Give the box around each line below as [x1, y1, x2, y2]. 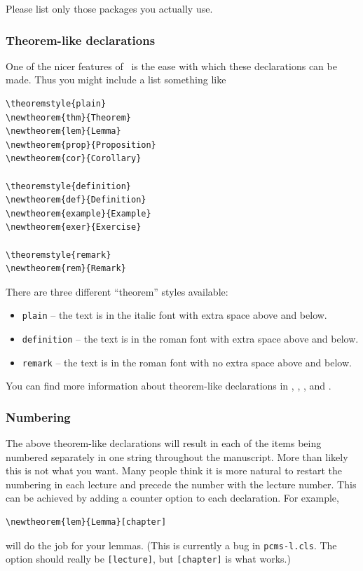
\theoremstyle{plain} [6, 99, 107, 109]
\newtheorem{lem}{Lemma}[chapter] [6, 517, 167, 528]
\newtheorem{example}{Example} [6, 208, 151, 219]
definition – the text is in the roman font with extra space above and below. [22, 331, 359, 345]
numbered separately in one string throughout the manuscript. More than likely [6, 449, 348, 464]
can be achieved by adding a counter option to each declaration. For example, [6, 490, 339, 505]
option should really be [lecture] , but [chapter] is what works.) [6, 551, 291, 566]
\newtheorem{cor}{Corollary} [6, 153, 142, 164]
